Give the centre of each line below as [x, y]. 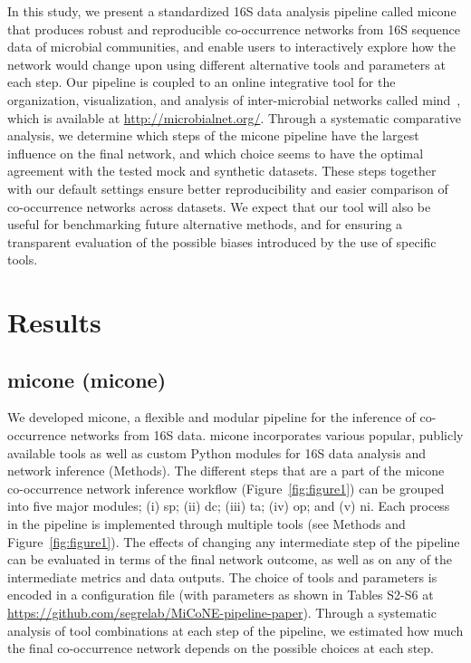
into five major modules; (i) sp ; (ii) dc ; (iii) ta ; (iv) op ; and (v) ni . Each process [229, 506]
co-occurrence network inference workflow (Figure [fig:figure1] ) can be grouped [226, 488]
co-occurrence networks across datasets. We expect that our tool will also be [219, 206]
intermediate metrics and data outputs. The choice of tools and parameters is [222, 577]
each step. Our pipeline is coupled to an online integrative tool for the [202, 82]
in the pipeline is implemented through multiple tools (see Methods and [207, 524]
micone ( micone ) [87, 379]
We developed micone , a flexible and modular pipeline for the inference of [211, 417]
